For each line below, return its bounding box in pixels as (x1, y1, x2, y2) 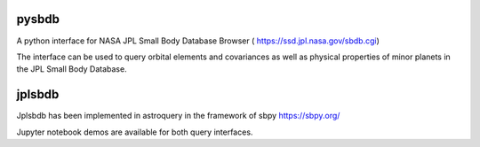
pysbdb (16, 12, 60, 27)
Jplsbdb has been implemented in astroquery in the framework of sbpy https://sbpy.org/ (16, 111, 340, 121)
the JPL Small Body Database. (16, 64, 128, 74)
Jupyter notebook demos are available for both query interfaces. (16, 127, 253, 137)
